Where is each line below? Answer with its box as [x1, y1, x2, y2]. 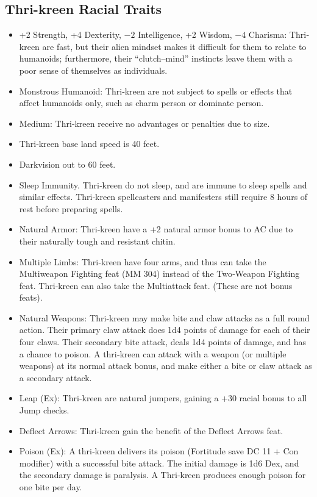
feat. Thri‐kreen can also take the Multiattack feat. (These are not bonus [19, 279, 293, 291]
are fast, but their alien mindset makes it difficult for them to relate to [42, 40, 307, 52]
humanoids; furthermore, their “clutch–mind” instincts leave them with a [19, 52, 293, 65]
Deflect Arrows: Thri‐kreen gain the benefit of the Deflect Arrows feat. [19, 424, 283, 437]
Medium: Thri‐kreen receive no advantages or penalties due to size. [19, 116, 270, 129]
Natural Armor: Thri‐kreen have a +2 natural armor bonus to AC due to [19, 223, 293, 235]
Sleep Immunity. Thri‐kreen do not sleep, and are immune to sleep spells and [19, 178, 307, 191]
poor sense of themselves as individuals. [19, 63, 168, 76]
